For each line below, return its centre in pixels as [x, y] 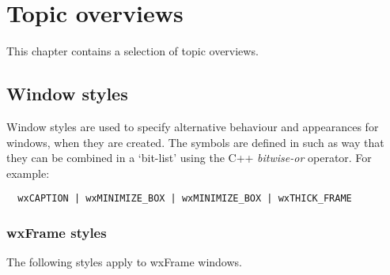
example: [28, 173]
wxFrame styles [57, 232]
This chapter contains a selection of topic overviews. [133, 51]
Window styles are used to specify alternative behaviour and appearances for [193, 126]
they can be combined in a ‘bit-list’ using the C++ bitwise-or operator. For [189, 158]
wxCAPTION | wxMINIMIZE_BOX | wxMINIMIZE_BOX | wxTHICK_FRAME [185, 199]
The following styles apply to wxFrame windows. [124, 262]
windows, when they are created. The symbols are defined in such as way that [195, 142]
